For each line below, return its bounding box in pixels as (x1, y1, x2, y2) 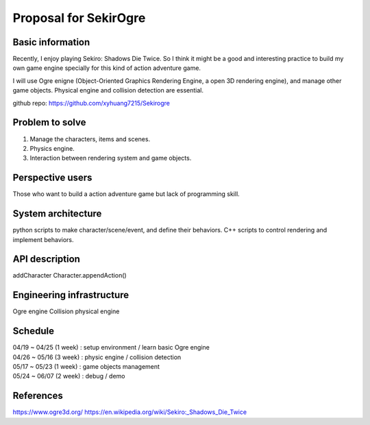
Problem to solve (12, 117, 86, 128)
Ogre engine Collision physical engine (12, 307, 120, 315)
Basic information (12, 36, 90, 48)
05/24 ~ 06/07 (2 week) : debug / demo (12, 372, 125, 380)
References (12, 390, 63, 402)
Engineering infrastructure (12, 289, 129, 301)
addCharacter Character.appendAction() (12, 271, 127, 280)
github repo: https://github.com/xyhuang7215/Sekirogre (12, 99, 171, 107)
